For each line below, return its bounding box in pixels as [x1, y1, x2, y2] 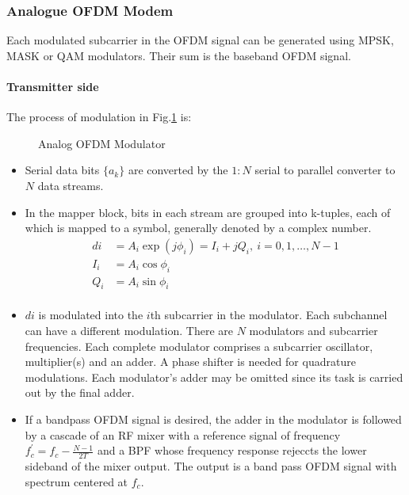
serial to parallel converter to [254, 162, 396, 178]
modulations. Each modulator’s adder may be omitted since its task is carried [25, 368, 403, 385]
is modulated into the [38, 307, 143, 323]
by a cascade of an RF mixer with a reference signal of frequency [25, 426, 341, 443]
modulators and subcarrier [249, 322, 378, 339]
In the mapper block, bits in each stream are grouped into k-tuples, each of [25, 204, 391, 220]
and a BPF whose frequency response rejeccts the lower [97, 442, 367, 459]
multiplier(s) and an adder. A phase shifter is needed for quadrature [25, 353, 356, 370]
